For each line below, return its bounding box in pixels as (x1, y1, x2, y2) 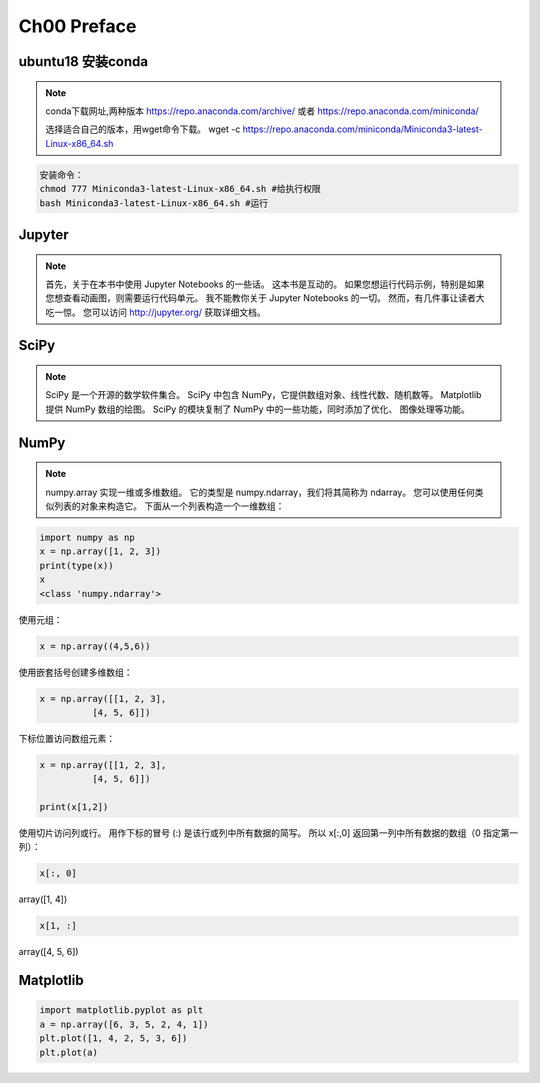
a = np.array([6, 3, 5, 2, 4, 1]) (39, 1018, 209, 1030)
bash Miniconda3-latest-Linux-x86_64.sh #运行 (39, 197, 269, 209)
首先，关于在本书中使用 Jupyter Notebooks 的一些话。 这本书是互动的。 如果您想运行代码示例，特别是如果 (45, 278, 485, 290)
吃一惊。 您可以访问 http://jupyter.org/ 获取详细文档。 (45, 306, 267, 318)
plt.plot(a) (39, 1046, 99, 1058)
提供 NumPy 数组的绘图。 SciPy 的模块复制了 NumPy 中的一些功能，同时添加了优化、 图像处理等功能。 (45, 403, 470, 415)
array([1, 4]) (18, 893, 68, 905)
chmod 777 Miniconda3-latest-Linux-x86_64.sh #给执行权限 (39, 183, 321, 195)
